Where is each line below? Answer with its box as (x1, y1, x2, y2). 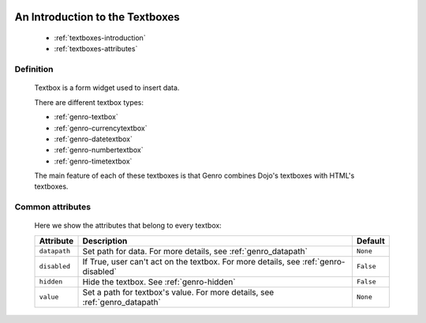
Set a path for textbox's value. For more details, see (82, 287, 275, 298)
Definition (14, 64, 54, 75)
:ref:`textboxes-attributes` (54, 44, 138, 54)
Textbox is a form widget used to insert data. (34, 83, 180, 92)
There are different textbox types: (34, 97, 144, 107)
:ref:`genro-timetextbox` (54, 156, 133, 166)
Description (82, 235, 128, 246)
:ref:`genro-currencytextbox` (54, 123, 148, 133)
